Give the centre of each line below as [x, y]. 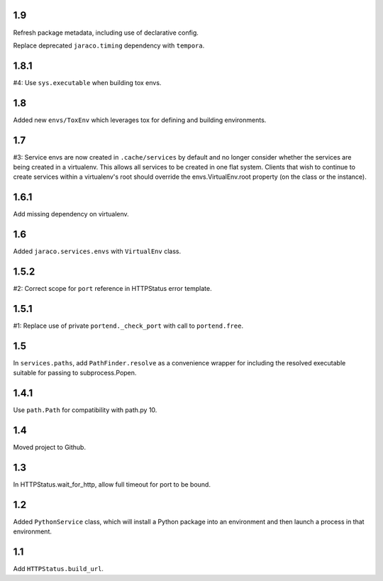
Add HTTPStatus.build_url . [59, 569]
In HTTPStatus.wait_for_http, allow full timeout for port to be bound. [112, 485]
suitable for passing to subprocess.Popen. [75, 373]
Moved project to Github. [50, 448]
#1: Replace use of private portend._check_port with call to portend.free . [128, 326]
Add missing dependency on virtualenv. [71, 214]
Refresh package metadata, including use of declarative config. [106, 33]
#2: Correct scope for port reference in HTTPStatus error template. [112, 289]
